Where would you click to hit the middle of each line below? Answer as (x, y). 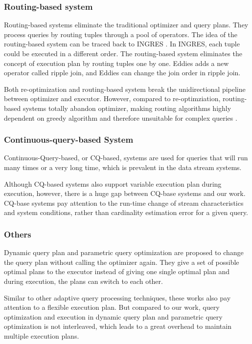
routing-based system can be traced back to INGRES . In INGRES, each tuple (122, 44)
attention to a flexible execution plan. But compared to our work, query (112, 307)
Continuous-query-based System (69, 140)
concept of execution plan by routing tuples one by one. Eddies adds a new (116, 63)
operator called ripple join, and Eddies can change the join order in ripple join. (122, 73)
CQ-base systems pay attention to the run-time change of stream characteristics (124, 203)
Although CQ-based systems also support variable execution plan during (113, 183)
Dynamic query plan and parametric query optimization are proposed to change (124, 252)
